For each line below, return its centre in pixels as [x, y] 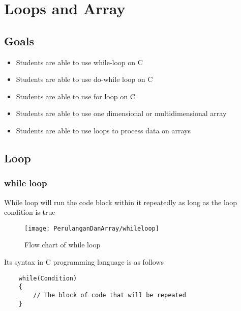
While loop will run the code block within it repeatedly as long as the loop [120, 202]
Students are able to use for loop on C [76, 96]
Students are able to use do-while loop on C [84, 79]
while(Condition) [48, 278]
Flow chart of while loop [63, 245]
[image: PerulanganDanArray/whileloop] [92, 228]
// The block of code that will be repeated [110, 295]
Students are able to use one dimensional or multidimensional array [121, 113]
